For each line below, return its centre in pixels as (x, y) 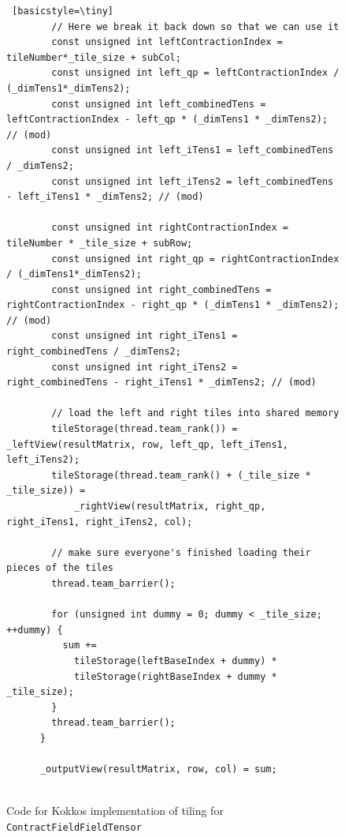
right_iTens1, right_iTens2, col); (100, 522)
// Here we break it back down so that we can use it (195, 26)
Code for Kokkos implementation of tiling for (115, 811)
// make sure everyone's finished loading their (181, 552)
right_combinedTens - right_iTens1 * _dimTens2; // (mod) (161, 383)
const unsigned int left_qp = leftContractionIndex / (195, 73)
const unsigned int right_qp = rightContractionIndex (195, 259)
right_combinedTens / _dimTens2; (94, 352)
